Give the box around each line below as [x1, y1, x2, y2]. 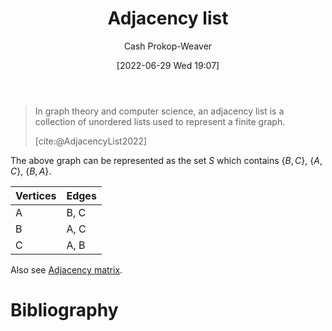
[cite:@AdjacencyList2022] [34, 135, 148, 147]
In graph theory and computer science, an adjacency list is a [34, 105, 285, 117]
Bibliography [10, 299, 119, 322]
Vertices [15, 188, 57, 202]
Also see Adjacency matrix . [10, 263, 123, 276]
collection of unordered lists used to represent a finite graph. [34, 115, 286, 127]
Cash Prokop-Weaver [123, 40, 213, 52]
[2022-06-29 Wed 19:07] [116, 59, 220, 71]
